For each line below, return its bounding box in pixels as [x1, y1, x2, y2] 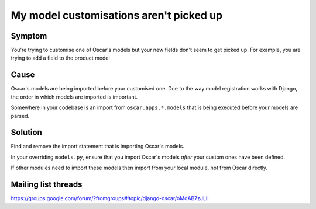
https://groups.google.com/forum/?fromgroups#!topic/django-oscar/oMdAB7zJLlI [11, 195, 209, 202]
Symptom [11, 31, 47, 41]
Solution [11, 127, 42, 137]
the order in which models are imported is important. [11, 93, 138, 100]
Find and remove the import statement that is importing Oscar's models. [11, 143, 184, 150]
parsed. [11, 112, 29, 119]
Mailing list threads [11, 180, 83, 190]
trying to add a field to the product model [11, 54, 111, 61]
